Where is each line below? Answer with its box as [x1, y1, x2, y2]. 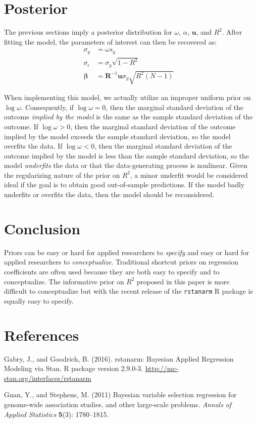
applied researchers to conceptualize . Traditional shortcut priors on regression [4, 257, 239, 267]
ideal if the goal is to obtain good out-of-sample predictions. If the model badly [4, 179, 245, 190]
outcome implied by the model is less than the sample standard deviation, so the [4, 150, 249, 160]
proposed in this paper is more [137, 276, 230, 286]
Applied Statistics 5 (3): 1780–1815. [4, 409, 109, 419]
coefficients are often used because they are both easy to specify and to [4, 266, 220, 276]
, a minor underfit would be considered [130, 169, 248, 180]
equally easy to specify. [4, 295, 74, 306]
